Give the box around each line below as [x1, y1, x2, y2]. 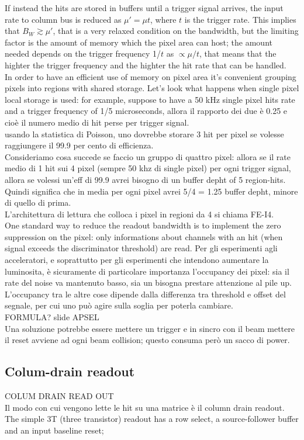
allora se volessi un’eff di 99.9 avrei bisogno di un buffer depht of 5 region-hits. [5, 173, 286, 185]
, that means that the [199, 47, 277, 60]
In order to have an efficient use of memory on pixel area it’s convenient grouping [5, 70, 296, 82]
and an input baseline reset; [5, 424, 104, 436]
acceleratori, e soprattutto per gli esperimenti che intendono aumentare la [5, 254, 269, 266]
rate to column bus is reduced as [5, 13, 122, 25]
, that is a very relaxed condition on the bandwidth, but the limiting [53, 25, 299, 37]
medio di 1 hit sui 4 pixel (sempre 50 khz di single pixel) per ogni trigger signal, [5, 162, 291, 174]
